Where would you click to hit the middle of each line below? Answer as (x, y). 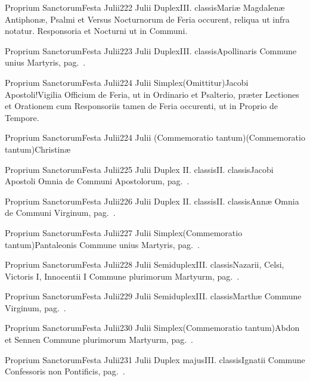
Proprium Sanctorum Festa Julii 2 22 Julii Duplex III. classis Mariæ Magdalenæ (145, 7)
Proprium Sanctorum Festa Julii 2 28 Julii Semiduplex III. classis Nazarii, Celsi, (145, 264)
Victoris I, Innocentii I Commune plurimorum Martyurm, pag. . (122, 276)
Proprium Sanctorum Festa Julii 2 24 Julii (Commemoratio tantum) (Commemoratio (155, 137)
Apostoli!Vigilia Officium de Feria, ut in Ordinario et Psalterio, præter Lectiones (152, 94)
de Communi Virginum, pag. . (60, 213)
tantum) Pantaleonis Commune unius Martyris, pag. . (102, 244)
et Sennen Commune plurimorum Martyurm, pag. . (99, 340)
